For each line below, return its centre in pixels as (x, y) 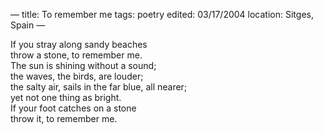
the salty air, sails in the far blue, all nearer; (99, 87)
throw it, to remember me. (64, 118)
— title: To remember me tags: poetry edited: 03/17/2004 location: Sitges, (162, 14)
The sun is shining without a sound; (83, 65)
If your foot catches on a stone (73, 108)
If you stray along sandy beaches (79, 44)
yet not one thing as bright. (66, 97)
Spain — (28, 25)
